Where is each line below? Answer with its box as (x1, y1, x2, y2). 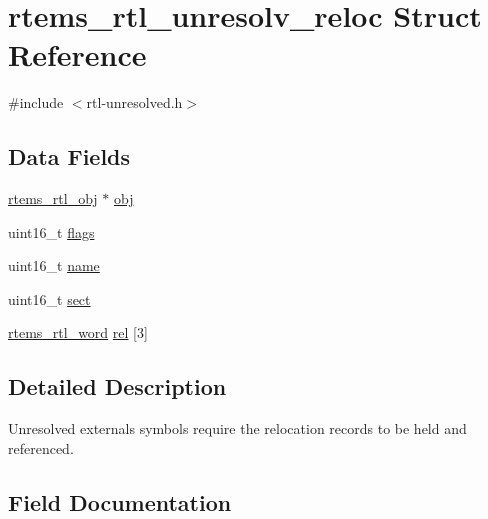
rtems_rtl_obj (8, 188, 98, 209)
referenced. (8, 437, 74, 458)
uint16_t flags (8, 221, 95, 242)
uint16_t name (8, 255, 100, 276)
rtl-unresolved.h (86, 92, 183, 113)
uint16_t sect (8, 288, 91, 309)
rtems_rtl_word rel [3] (8, 322, 148, 343)
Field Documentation (8, 486, 232, 517)
